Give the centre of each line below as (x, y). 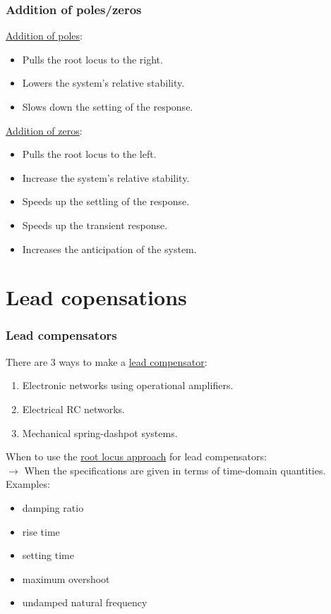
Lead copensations (96, 297)
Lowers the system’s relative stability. (103, 83)
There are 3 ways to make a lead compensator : (107, 361)
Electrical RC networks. (73, 409)
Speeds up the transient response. (95, 225)
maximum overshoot (66, 578)
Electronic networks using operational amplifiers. (128, 385)
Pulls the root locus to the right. (92, 59)
